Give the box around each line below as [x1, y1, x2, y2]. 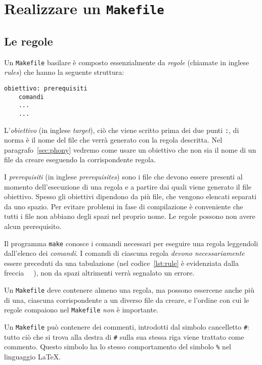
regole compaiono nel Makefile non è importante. [4, 304, 159, 315]
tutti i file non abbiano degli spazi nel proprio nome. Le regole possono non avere [4, 211, 255, 221]
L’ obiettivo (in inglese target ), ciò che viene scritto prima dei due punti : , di [4, 124, 239, 135]
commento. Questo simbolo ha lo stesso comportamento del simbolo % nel [4, 341, 232, 352]
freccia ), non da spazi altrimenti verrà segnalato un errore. [4, 267, 195, 278]
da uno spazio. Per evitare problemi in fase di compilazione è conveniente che [4, 201, 243, 211]
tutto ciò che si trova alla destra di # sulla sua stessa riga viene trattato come [4, 331, 244, 342]
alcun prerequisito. [4, 220, 62, 231]
